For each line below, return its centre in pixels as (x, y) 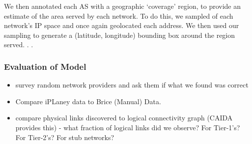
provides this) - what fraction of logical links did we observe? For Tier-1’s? (128, 127)
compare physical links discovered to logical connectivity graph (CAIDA (124, 118)
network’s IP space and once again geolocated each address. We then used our (122, 25)
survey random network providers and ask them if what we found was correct (132, 85)
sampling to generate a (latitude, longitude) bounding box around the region (120, 35)
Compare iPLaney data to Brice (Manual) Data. (88, 101)
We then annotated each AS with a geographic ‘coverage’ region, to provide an (122, 6)
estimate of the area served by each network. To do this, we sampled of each (119, 15)
